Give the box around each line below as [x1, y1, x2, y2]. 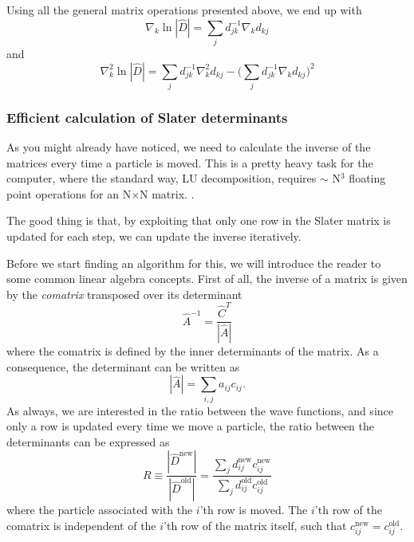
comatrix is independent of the [6, 516, 156, 533]
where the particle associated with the [6, 501, 193, 518]
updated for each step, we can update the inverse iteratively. [6, 228, 302, 245]
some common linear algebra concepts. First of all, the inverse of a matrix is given [6, 270, 408, 287]
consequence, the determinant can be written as [6, 358, 240, 375]
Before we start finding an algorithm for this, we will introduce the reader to [6, 254, 381, 271]
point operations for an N [6, 185, 132, 202]
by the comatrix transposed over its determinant [6, 285, 242, 302]
